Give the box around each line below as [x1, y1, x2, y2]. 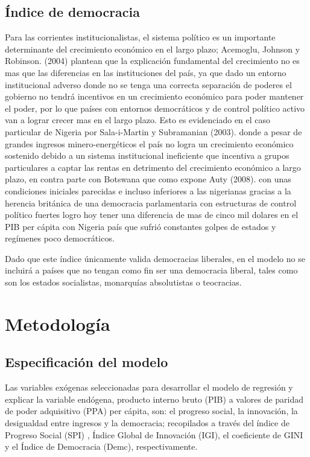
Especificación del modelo [5, 353, 168, 371]
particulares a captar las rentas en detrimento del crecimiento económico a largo [5, 161, 301, 173]
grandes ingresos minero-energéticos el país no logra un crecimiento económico [5, 137, 294, 150]
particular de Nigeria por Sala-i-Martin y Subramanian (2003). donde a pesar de [5, 125, 302, 138]
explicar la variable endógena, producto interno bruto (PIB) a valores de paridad [5, 392, 304, 405]
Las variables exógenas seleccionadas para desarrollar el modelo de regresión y [5, 381, 293, 394]
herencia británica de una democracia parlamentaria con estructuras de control [5, 196, 297, 209]
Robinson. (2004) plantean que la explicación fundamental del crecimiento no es [5, 54, 300, 67]
